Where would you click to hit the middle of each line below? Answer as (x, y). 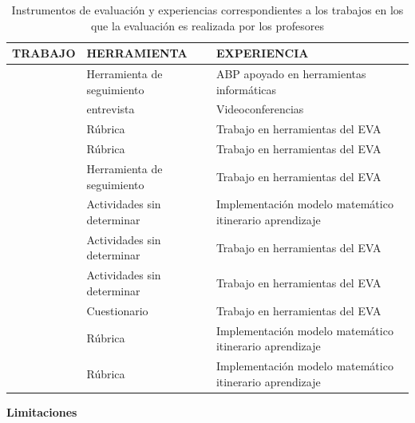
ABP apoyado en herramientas (291, 74)
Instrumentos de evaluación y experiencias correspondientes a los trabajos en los (207, 10)
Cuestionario (117, 310)
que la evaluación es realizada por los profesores (207, 25)
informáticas (246, 89)
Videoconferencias (260, 109)
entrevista (111, 109)
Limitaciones (42, 411)
